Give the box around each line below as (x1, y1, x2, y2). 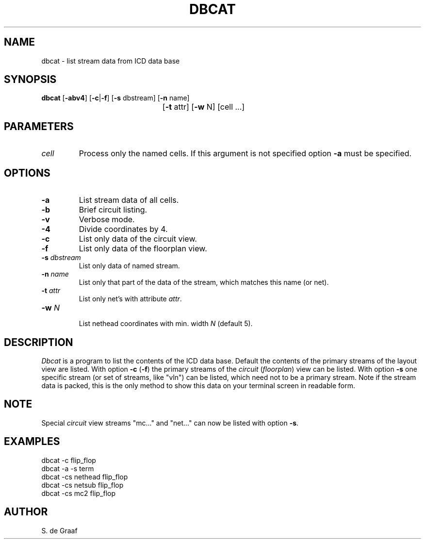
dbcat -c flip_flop (41, 456, 96, 464)
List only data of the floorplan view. (79, 244, 207, 254)
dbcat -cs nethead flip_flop (41, 472, 128, 481)
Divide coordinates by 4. (79, 224, 168, 234)
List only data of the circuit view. (79, 234, 197, 244)
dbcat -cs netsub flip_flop (41, 480, 124, 489)
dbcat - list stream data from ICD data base (41, 56, 180, 65)
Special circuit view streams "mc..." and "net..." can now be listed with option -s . (41, 418, 299, 427)
